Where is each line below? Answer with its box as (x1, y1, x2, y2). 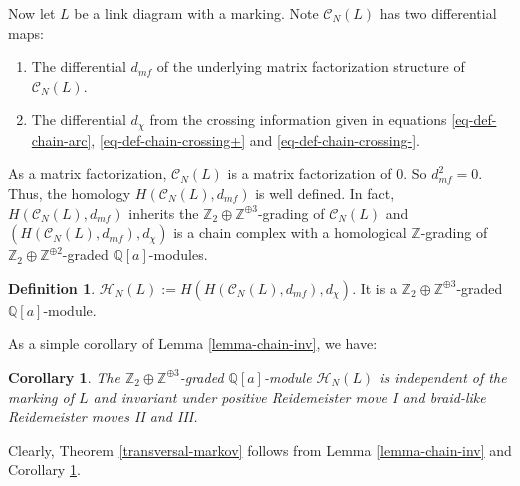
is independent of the (379, 366, 507, 387)
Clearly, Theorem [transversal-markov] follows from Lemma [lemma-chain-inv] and (8, 439, 512, 460)
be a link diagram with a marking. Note (74, 3, 319, 23)
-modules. (148, 244, 208, 265)
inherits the (128, 202, 199, 223)
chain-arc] (31, 129, 92, 150)
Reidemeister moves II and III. (8, 406, 198, 427)
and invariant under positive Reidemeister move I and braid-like (93, 386, 486, 407)
